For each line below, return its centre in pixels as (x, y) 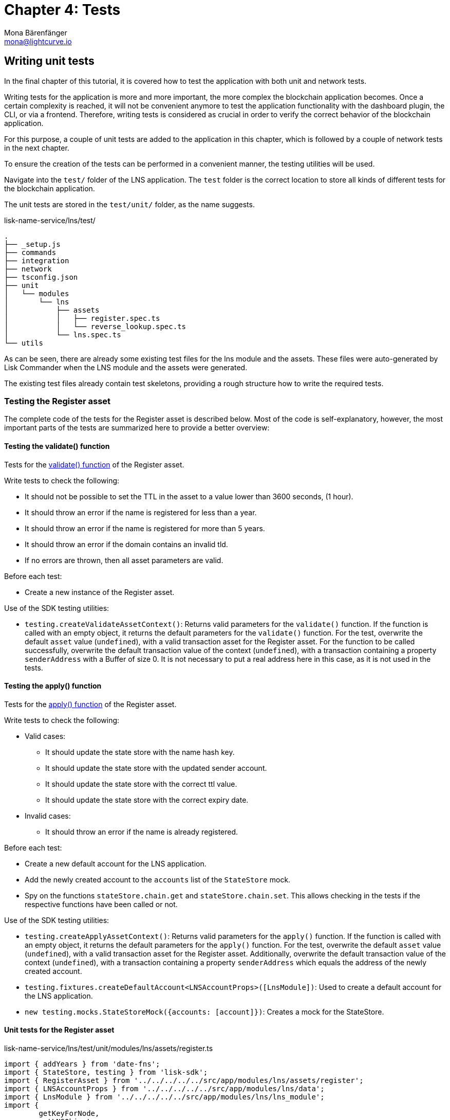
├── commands (30, 252)
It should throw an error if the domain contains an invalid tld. (126, 544)
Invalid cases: (48, 816)
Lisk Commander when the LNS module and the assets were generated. (126, 367)
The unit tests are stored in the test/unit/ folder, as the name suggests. (129, 204)
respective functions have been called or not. (101, 904)
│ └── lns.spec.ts (63, 335)
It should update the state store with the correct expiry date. (147, 800)
